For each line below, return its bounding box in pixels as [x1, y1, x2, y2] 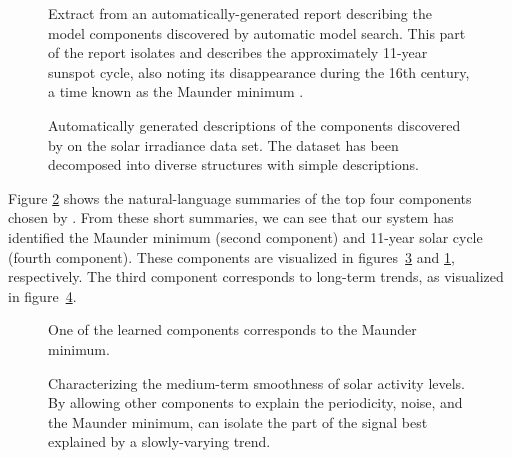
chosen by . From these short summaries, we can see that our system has [8, 207, 454, 228]
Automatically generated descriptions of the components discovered [48, 114, 461, 135]
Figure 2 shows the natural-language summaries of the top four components [8, 187, 472, 208]
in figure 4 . [8, 285, 77, 306]
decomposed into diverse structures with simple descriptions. [48, 154, 419, 175]
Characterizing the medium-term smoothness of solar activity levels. [48, 372, 466, 393]
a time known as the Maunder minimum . [48, 81, 304, 102]
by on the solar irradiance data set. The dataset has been [48, 134, 399, 155]
